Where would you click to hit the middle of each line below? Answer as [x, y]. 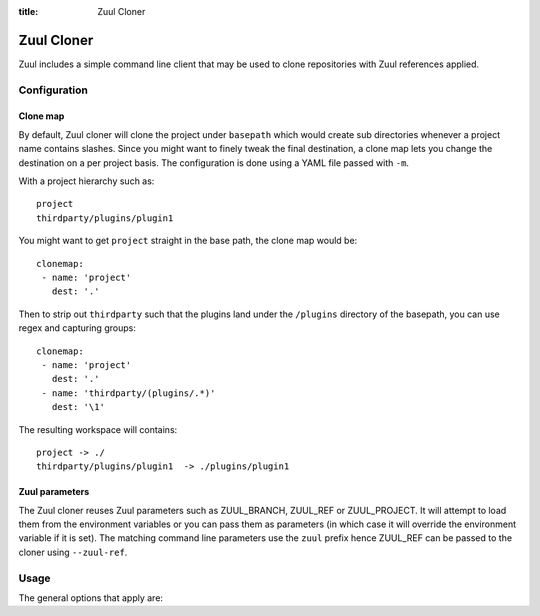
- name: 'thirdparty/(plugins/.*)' [128, 393]
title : [28, 11]
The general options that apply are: [91, 597]
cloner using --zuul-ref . [73, 552]
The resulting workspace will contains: [98, 429]
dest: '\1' [78, 407]
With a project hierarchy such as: [86, 181]
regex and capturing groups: [77, 328]
